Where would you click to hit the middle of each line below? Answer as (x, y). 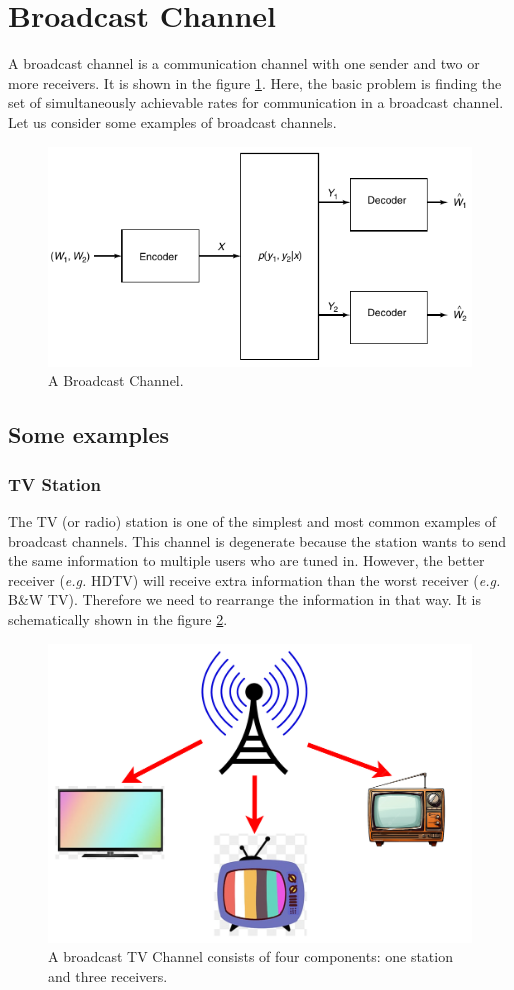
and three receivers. (108, 976)
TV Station (54, 483)
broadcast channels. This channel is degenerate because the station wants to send (257, 540)
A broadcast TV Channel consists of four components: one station (250, 956)
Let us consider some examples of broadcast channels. (172, 121)
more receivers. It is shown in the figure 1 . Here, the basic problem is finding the (255, 82)
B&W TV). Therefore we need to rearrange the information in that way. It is (244, 599)
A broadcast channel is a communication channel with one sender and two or (244, 63)
